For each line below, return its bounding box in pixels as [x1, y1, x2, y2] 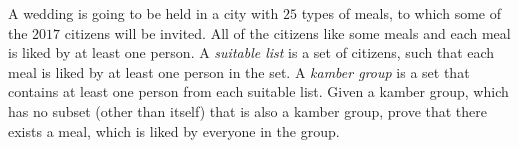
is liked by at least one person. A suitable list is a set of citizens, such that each [8, 42, 495, 63]
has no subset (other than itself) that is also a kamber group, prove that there [8, 100, 487, 121]
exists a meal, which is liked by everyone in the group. [8, 120, 340, 141]
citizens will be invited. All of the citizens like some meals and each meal [64, 22, 511, 43]
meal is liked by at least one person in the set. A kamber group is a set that [8, 61, 470, 82]
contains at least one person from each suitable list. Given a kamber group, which [8, 81, 509, 102]
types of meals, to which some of [301, 3, 501, 23]
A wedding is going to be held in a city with [8, 3, 279, 23]
